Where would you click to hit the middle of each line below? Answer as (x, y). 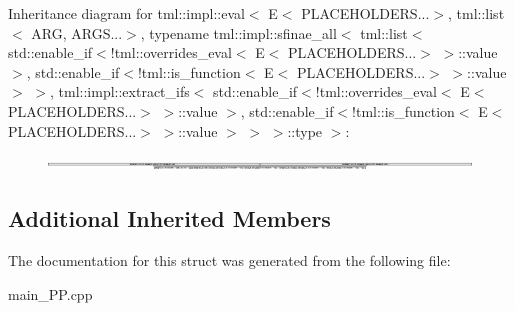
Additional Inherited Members (169, 218)
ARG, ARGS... (77, 32)
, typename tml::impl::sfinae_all (238, 32)
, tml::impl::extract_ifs (119, 91)
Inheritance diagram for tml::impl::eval (126, 13)
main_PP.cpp (50, 293)
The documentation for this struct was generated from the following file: (229, 259)
